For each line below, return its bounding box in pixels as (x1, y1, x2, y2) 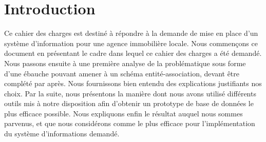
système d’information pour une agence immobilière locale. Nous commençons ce (4, 37, 258, 48)
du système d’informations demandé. (4, 128, 120, 139)
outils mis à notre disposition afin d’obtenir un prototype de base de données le (4, 98, 254, 109)
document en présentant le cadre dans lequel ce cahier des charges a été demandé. (4, 48, 262, 58)
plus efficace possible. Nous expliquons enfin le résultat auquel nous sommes (4, 108, 243, 118)
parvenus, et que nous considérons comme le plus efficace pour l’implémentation (4, 118, 255, 129)
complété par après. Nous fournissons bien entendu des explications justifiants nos (4, 78, 262, 89)
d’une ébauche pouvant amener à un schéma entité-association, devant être (4, 68, 239, 78)
